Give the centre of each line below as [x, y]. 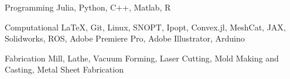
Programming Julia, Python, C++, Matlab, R [88, 7]
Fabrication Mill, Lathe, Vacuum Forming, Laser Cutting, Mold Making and [142, 58]
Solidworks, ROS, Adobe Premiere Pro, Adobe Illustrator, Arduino [125, 38]
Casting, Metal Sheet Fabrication [64, 69]
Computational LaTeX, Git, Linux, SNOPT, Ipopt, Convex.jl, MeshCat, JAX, [145, 27]
